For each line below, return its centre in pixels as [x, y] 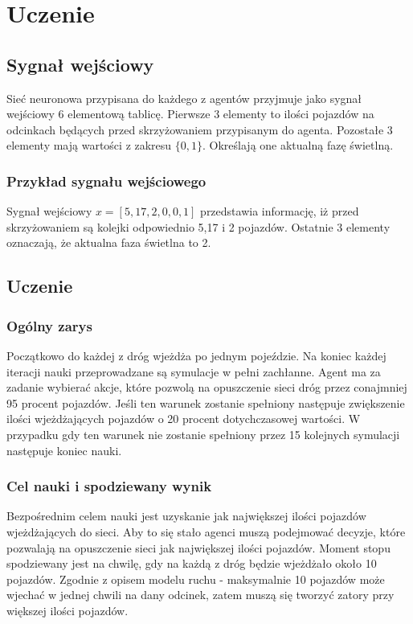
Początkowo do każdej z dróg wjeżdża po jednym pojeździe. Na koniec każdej [196, 355]
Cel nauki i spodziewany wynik [109, 486]
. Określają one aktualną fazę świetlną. [298, 145]
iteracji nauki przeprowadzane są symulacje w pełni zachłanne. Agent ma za [194, 371]
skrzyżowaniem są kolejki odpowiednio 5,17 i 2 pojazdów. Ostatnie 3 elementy [198, 226]
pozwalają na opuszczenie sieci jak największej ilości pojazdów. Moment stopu [198, 547]
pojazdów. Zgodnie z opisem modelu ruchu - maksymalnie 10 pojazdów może [196, 579]
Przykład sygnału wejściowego [106, 181]
